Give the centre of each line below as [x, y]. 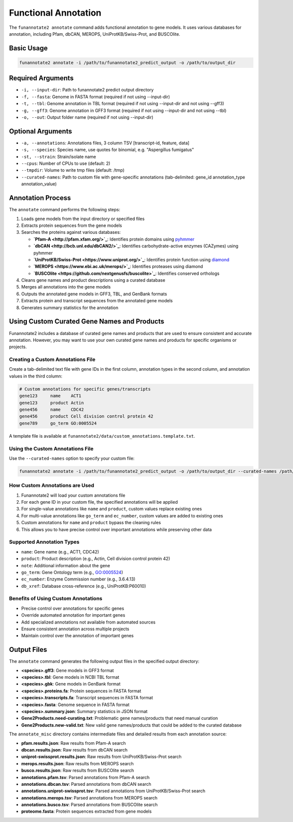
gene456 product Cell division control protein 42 [86, 416]
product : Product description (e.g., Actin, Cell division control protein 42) [96, 559]
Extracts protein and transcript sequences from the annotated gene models [97, 301]
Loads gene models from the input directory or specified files [83, 219]
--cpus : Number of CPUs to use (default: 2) [66, 163]
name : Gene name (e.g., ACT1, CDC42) [60, 552]
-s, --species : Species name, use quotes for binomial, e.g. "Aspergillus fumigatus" [108, 150]
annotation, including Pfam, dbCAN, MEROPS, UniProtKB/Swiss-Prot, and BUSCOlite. [95, 34]
